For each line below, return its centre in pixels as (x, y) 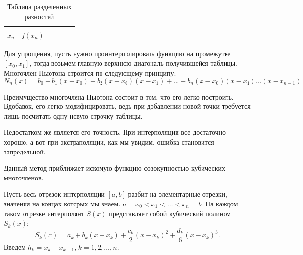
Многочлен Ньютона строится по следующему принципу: (90, 72)
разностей (39, 16)
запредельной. (25, 151)
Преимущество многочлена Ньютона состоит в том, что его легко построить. (119, 96)
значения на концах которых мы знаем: (62, 203)
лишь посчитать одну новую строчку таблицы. (73, 115)
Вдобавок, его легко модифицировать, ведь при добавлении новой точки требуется (127, 106)
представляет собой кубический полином (170, 213)
